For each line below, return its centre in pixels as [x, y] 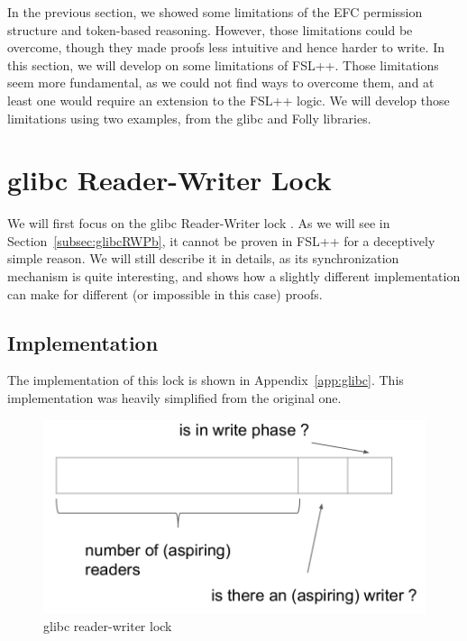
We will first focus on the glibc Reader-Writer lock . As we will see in [199, 223]
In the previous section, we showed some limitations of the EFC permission [215, 12]
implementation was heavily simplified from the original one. [174, 398]
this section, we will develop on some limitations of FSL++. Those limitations [223, 64]
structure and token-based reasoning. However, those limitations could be [210, 29]
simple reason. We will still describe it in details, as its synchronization [203, 258]
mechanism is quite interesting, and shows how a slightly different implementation [234, 276]
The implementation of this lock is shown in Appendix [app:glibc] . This [206, 380]
